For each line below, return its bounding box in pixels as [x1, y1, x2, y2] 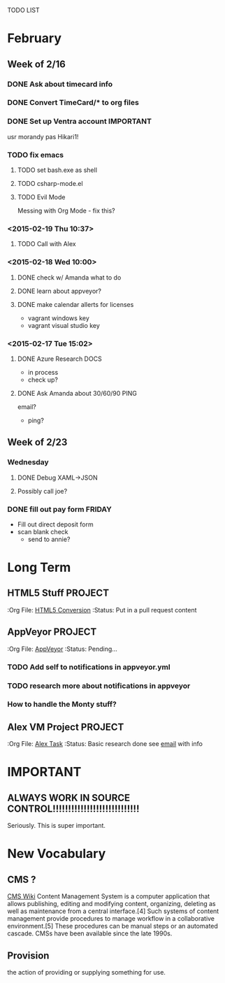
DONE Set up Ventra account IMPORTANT [7, 117, 152, 127]
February [7, 31, 61, 46]
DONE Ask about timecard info [7, 79, 113, 89]
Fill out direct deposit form [17, 520, 94, 529]
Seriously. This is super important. [7, 821, 106, 830]
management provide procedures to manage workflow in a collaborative [7, 914, 215, 923]
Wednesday [7, 457, 49, 467]
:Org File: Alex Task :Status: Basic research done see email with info [7, 740, 203, 748]
